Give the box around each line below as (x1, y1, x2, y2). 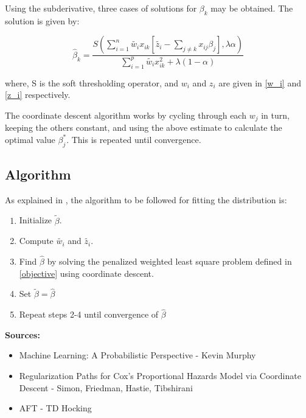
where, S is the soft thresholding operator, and (5, 76, 179, 89)
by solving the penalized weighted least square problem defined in (47, 255, 292, 268)
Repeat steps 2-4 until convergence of (19, 308, 159, 321)
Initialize (19, 214, 52, 226)
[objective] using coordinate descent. (19, 266, 154, 279)
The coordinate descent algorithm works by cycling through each (5, 108, 246, 121)
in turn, (261, 108, 290, 121)
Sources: (5, 328, 40, 341)
